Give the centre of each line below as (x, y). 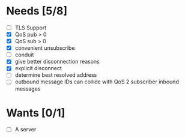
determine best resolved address (56, 75)
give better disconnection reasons (57, 62)
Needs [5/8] (37, 11)
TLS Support (31, 28)
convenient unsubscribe (45, 48)
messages (28, 89)
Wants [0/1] (36, 113)
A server (26, 130)
